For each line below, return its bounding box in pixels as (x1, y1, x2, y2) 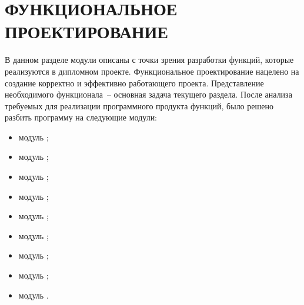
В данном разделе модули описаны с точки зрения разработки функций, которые (5, 53, 294, 66)
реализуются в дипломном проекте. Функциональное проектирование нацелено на (5, 65, 299, 77)
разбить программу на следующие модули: (5, 111, 158, 123)
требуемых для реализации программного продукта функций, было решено (5, 99, 273, 112)
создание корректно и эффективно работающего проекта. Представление (5, 76, 264, 89)
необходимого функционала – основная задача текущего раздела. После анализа (5, 88, 292, 100)
